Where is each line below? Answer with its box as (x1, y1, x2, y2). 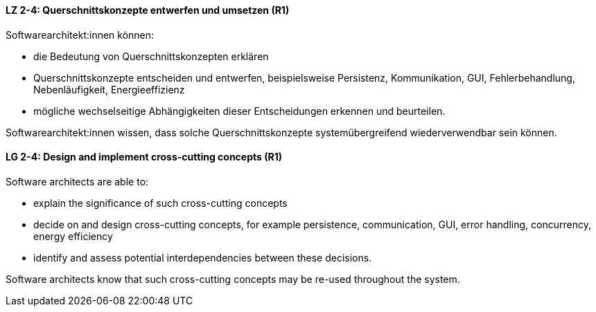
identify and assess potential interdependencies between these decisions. (33, 251, 372, 264)
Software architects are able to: (6, 175, 149, 187)
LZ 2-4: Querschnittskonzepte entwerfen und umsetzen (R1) (6, 4, 290, 16)
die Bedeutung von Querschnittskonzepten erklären (33, 50, 269, 62)
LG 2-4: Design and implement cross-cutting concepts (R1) (6, 151, 282, 163)
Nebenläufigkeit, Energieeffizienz (33, 83, 185, 95)
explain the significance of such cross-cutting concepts (33, 196, 288, 209)
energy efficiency (33, 230, 113, 242)
